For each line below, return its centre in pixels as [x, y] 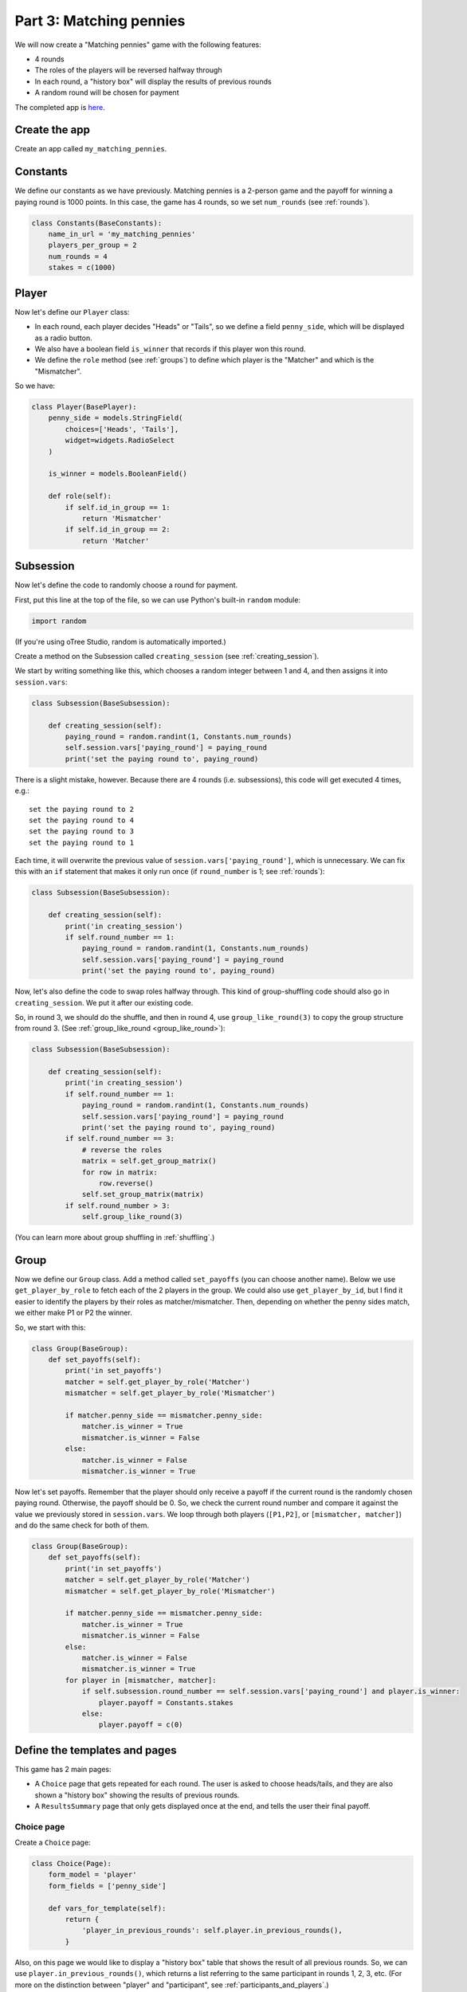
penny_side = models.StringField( [116, 418]
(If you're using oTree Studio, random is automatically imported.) [120, 641]
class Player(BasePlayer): [84, 407]
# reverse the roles [122, 1150]
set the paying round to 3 [82, 831]
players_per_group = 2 [92, 245]
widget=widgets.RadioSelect [120, 441]
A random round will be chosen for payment [107, 92]
